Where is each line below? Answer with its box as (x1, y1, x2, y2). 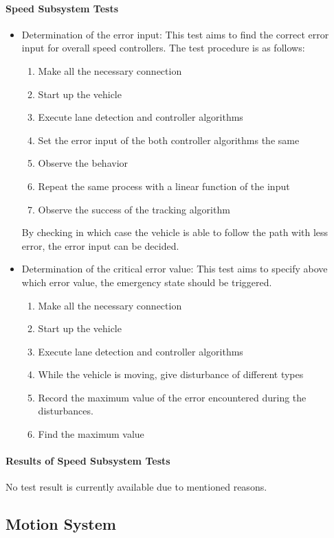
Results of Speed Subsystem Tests (5, 454, 170, 468)
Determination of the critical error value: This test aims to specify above (21, 261, 328, 276)
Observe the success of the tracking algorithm (38, 202, 230, 216)
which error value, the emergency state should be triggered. (21, 274, 272, 289)
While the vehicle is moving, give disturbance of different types (38, 367, 304, 382)
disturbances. (38, 403, 93, 418)
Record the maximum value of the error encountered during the (38, 390, 307, 404)
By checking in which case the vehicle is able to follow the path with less (21, 225, 329, 239)
